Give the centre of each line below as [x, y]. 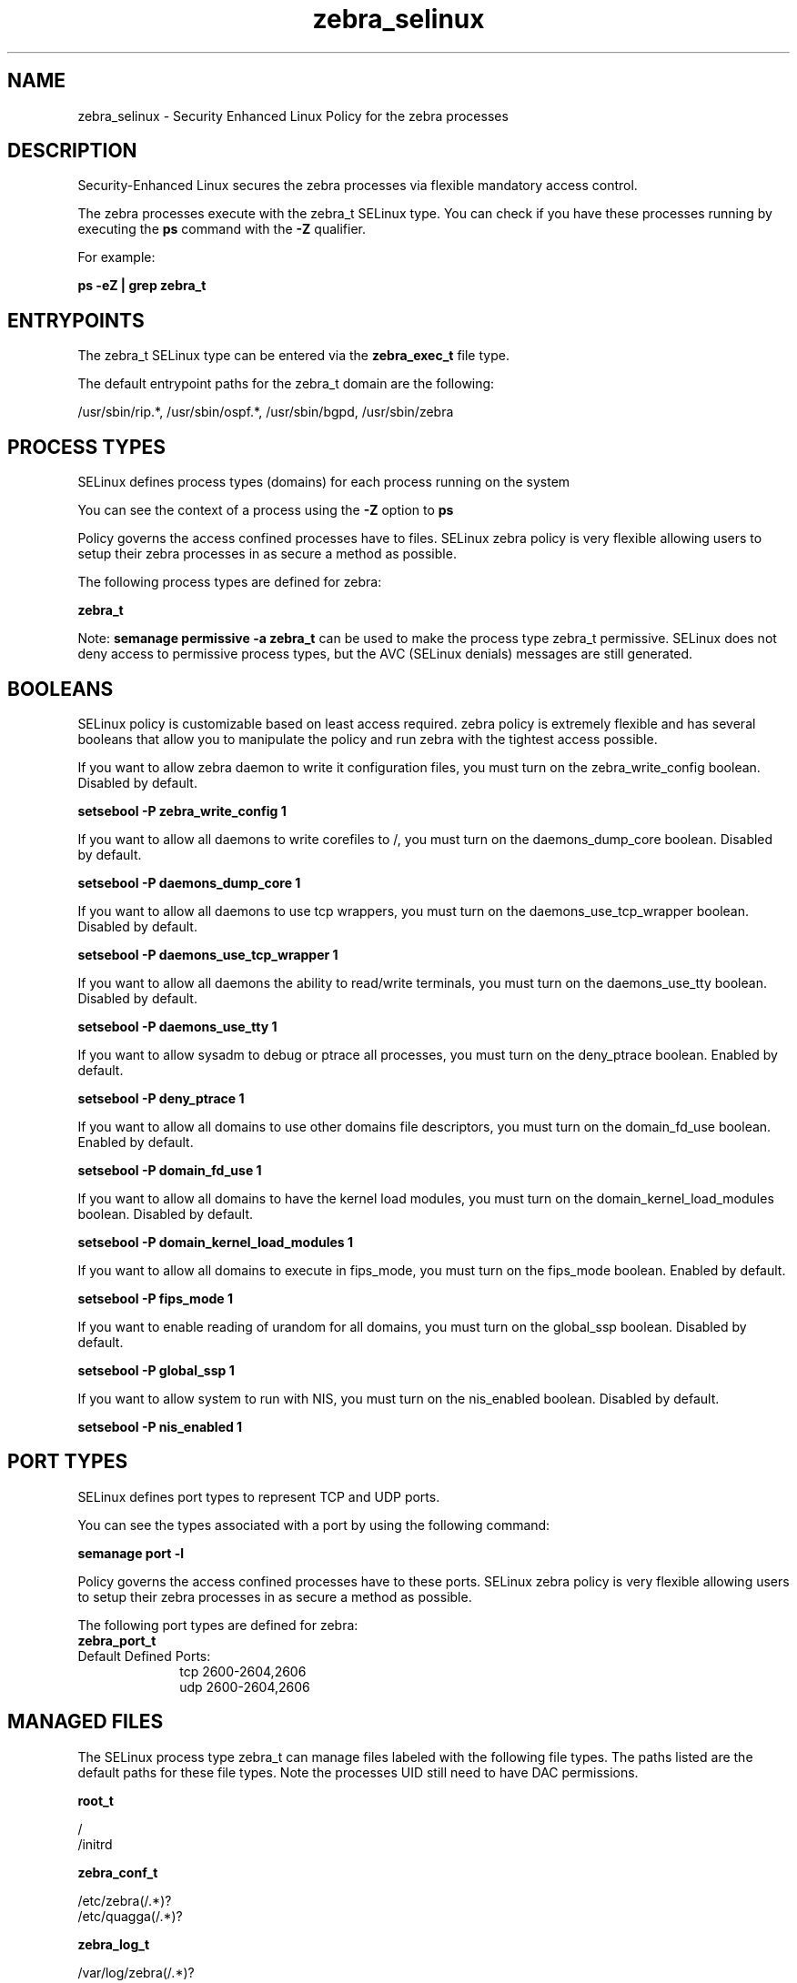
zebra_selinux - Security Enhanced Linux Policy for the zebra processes [293, 116]
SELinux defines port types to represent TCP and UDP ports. [259, 1496]
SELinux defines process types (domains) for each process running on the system [324, 482]
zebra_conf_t [118, 1872]
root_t [96, 1800]
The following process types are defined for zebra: [230, 582]
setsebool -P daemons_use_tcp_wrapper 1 [208, 954]
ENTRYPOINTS [76, 320]
